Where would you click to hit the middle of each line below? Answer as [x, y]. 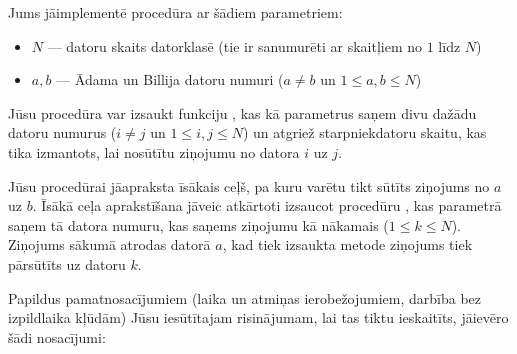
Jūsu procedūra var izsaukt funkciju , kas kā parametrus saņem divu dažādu [242, 112]
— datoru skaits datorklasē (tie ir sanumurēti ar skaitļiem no [235, 45]
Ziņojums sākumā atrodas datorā [109, 244]
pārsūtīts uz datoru [67, 263]
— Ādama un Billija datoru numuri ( [170, 79]
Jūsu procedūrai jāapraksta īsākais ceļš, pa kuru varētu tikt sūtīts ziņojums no [249, 185]
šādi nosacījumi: [57, 336]
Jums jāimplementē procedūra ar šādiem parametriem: [175, 12]
